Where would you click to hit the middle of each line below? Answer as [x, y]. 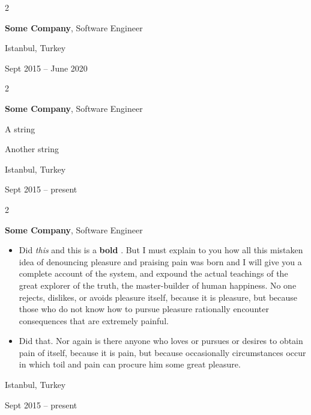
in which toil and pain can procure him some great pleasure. [130, 364]
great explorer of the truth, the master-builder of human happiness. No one [158, 285]
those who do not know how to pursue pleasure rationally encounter [144, 309]
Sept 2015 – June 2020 [46, 68]
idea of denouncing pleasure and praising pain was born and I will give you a [160, 261]
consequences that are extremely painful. [94, 320]
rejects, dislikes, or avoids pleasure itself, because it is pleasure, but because [158, 297]
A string [20, 128]
